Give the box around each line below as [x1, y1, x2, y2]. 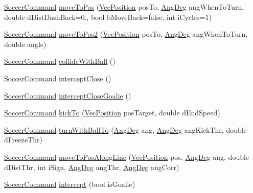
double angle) [4, 38, 47, 49]
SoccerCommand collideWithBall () [4, 56, 116, 66]
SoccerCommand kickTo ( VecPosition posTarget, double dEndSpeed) [4, 107, 220, 118]
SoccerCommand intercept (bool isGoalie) [4, 179, 135, 189]
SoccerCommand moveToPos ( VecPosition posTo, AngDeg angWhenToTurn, [4, 2, 244, 12]
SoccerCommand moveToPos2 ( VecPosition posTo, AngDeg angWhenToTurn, [4, 29, 248, 39]
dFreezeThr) [4, 134, 42, 145]
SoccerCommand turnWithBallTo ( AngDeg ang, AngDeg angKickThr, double [4, 124, 247, 135]
